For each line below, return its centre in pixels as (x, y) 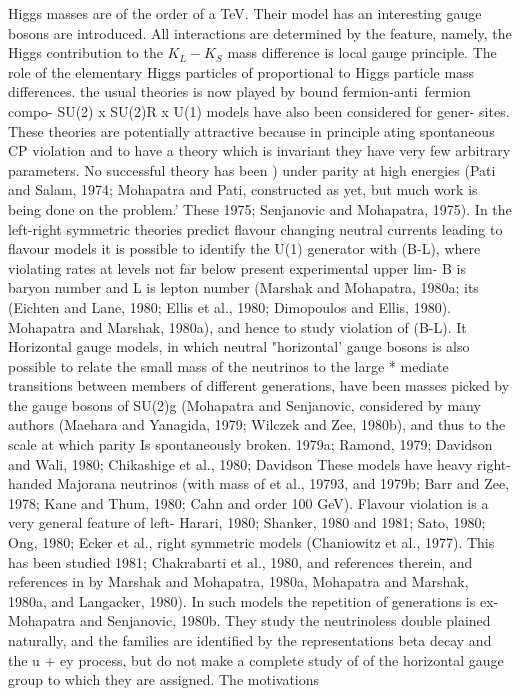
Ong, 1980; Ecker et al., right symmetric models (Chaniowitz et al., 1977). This (251, 542)
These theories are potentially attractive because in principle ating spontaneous (251, 130)
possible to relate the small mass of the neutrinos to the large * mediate (228, 365)
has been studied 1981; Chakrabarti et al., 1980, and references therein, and (240, 561)
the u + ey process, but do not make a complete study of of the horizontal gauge (256, 659)
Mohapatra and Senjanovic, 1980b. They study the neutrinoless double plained (249, 620)
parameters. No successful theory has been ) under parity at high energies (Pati (252, 169)
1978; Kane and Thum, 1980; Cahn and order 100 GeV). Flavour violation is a (248, 502)
